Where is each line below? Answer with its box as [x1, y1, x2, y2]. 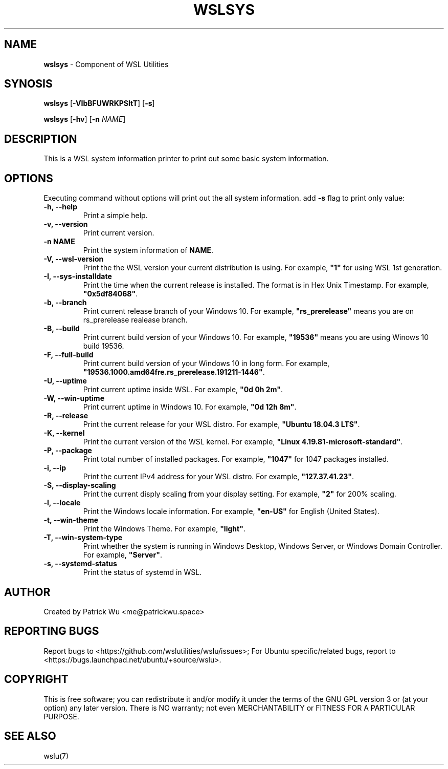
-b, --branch [43, 298, 87, 307]
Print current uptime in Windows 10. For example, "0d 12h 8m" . [83, 402, 297, 412]
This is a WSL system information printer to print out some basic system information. [43, 154, 329, 163]
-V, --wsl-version [43, 254, 104, 264]
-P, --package [43, 446, 92, 455]
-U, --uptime [43, 376, 87, 386]
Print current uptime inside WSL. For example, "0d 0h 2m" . [83, 385, 283, 394]
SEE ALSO [4, 730, 56, 743]
